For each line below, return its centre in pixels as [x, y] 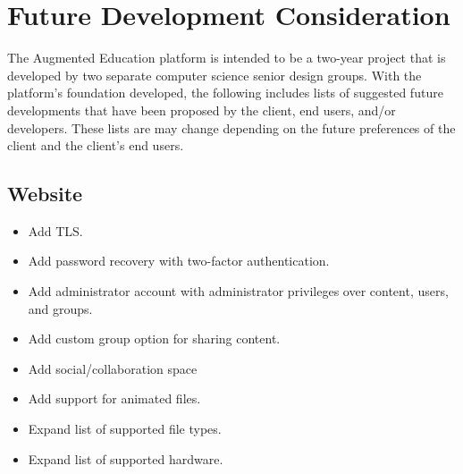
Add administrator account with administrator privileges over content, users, [238, 291]
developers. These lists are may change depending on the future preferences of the [231, 127]
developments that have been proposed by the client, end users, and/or [202, 110]
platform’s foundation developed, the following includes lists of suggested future [225, 93]
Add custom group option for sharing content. [154, 339]
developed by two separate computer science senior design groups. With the [215, 75]
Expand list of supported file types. [125, 429]
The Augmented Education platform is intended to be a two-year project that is [227, 58]
